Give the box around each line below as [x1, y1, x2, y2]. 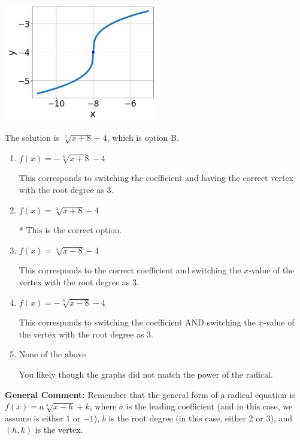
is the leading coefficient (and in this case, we [126, 400, 293, 412]
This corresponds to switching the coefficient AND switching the [19, 316, 256, 329]
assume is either [5, 411, 63, 424]
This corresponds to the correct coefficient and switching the [19, 264, 241, 276]
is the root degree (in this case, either [108, 411, 246, 424]
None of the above [19, 351, 86, 360]
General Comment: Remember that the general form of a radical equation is [5, 388, 295, 400]
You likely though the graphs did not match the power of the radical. [19, 368, 273, 380]
